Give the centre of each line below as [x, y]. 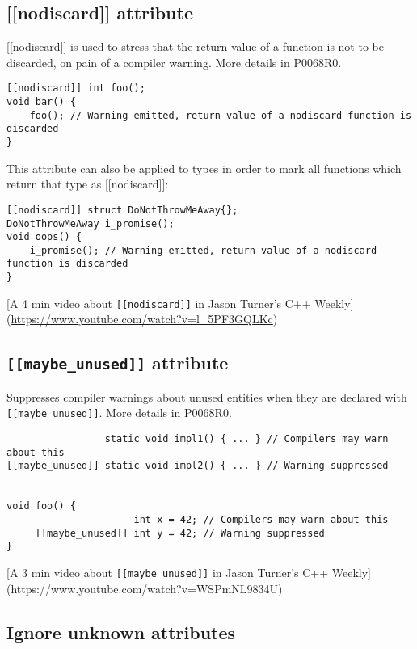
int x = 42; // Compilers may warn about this [261, 520]
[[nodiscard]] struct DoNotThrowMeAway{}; [122, 210]
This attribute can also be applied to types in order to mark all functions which [204, 168]
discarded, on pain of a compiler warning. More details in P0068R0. [174, 62]
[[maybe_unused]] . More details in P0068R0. [119, 413]
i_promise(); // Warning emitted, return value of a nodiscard [203, 250]
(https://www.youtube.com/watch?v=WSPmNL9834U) [145, 588]
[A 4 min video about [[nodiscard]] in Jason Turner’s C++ [159, 303]
